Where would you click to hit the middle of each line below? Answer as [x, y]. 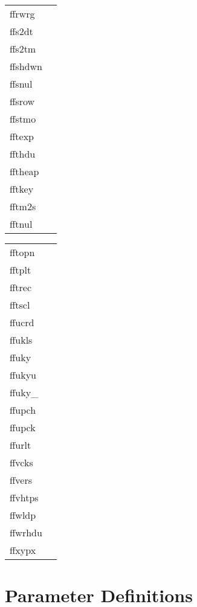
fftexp [22, 136]
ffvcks [21, 462]
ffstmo [23, 119]
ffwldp [23, 515]
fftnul [21, 224]
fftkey [22, 189]
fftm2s [23, 206]
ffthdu [23, 154]
